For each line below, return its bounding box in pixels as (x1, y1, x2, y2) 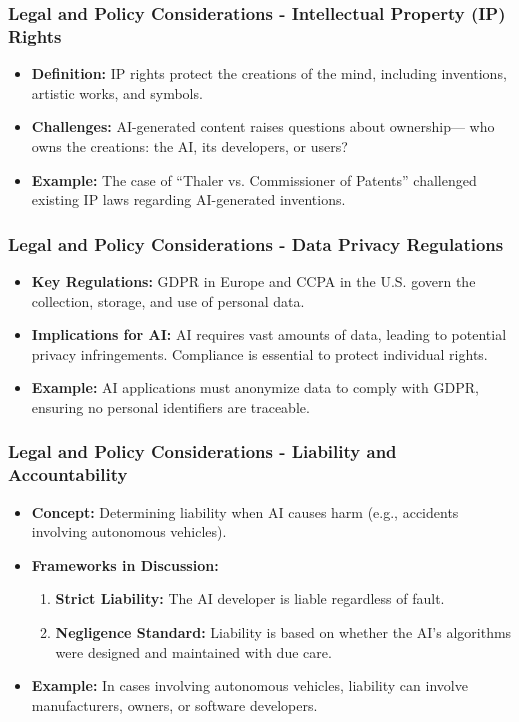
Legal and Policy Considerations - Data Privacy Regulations (8, 231, 504, 256)
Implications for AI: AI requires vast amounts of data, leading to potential (31, 324, 507, 345)
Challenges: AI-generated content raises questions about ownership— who (31, 116, 495, 137)
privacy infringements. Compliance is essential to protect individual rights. (31, 343, 488, 364)
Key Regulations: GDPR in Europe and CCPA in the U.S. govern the (31, 270, 476, 291)
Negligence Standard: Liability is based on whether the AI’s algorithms (55, 622, 512, 642)
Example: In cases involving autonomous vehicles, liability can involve (31, 675, 468, 696)
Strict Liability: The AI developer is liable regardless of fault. (55, 588, 445, 609)
